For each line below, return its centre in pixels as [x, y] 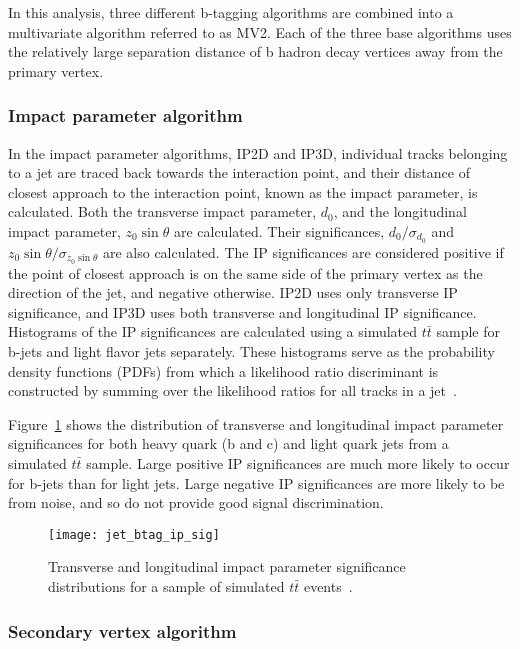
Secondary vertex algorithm [122, 630]
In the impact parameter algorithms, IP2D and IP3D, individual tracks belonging [258, 152]
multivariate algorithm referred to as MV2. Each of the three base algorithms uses [260, 31]
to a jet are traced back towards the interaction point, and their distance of [239, 172]
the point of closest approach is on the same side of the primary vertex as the [245, 272]
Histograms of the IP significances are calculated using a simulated [213, 331]
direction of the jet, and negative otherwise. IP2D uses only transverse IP [233, 292]
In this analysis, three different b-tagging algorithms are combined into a [231, 12]
